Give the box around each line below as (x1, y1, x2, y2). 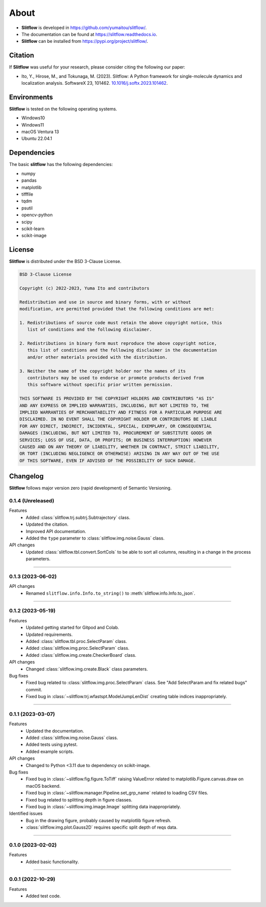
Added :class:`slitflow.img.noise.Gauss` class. (26, 735, 118, 740)
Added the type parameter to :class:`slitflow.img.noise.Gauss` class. (26, 535, 165, 541)
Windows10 (21, 115, 45, 121)
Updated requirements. (26, 631, 73, 638)
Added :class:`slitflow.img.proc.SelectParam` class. (26, 645, 130, 651)
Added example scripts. (26, 748, 74, 754)
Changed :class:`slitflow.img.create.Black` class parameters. (26, 666, 148, 672)
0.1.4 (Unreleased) (9, 498, 54, 504)
